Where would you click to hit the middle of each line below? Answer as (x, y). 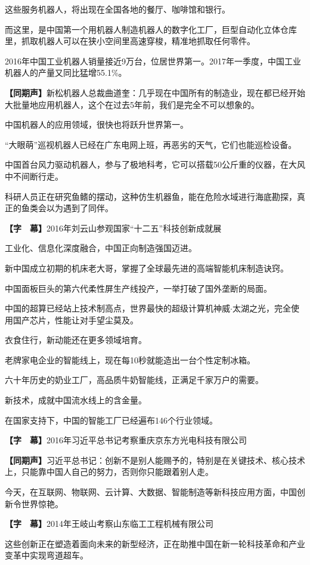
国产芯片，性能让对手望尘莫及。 (75, 319)
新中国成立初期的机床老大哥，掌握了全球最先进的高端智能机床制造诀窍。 (147, 268)
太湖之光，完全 (261, 308)
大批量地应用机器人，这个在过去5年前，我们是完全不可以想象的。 (132, 104)
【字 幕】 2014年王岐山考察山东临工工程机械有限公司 (109, 524)
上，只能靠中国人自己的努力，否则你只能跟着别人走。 (109, 472)
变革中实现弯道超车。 (46, 555)
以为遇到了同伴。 (80, 208)
